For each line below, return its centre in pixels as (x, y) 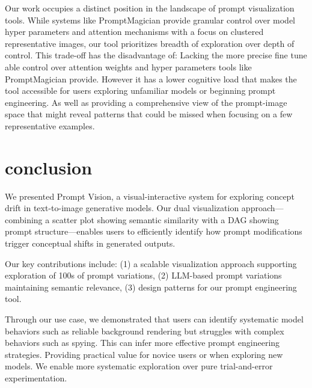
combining (24, 219)
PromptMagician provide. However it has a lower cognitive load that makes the (151, 79)
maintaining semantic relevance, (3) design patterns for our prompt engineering (151, 287)
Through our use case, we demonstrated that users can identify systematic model (154, 319)
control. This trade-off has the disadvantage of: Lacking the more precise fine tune (156, 55)
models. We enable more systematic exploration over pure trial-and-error (139, 366)
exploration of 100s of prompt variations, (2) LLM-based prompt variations (143, 275)
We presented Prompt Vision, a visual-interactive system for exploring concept (150, 196)
